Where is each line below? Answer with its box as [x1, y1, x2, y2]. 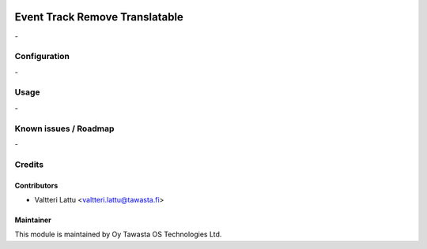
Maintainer [14, 215, 51, 225]
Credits [14, 158, 43, 169]
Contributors [14, 180, 59, 190]
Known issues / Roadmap [14, 123, 115, 134]
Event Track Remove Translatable [14, 10, 183, 24]
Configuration [14, 51, 70, 62]
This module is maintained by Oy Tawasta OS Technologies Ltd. [14, 229, 222, 240]
